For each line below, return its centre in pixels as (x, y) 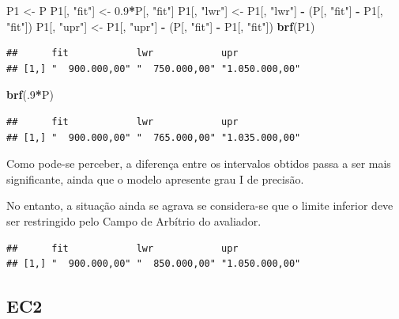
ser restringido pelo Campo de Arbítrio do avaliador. (134, 220)
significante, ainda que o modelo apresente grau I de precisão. (155, 178)
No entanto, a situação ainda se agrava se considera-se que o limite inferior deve (200, 205)
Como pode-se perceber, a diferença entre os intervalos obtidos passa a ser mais (199, 163)
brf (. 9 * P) (30, 95)
